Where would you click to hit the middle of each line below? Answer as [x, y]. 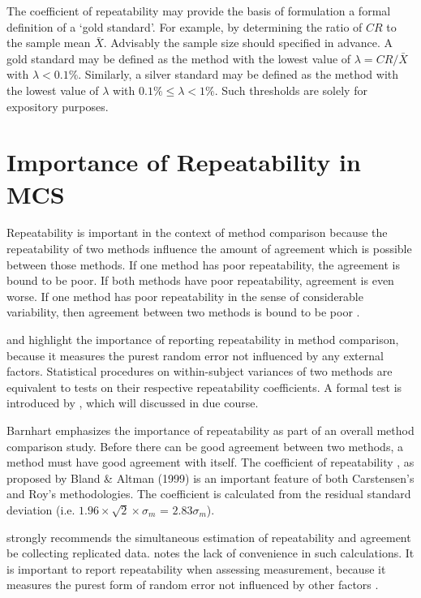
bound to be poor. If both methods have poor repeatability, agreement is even [200, 280]
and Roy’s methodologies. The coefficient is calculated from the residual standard [209, 494]
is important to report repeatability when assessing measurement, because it [196, 568]
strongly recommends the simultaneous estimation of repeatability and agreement [209, 537]
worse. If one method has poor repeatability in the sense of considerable [185, 296]
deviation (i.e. [41, 509]
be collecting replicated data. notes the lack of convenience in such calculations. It [210, 553]
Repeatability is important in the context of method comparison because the [197, 232]
